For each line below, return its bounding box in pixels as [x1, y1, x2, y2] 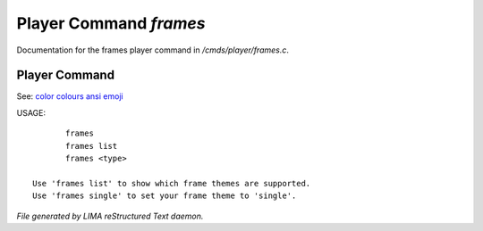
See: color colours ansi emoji [16, 91, 124, 102]
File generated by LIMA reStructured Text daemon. [16, 210, 204, 221]
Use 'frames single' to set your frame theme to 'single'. [32, 191, 297, 201]
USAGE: [16, 107, 47, 118]
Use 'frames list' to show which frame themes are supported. [32, 178, 311, 188]
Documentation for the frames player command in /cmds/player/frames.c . [16, 45, 290, 55]
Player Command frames [16, 13, 206, 33]
